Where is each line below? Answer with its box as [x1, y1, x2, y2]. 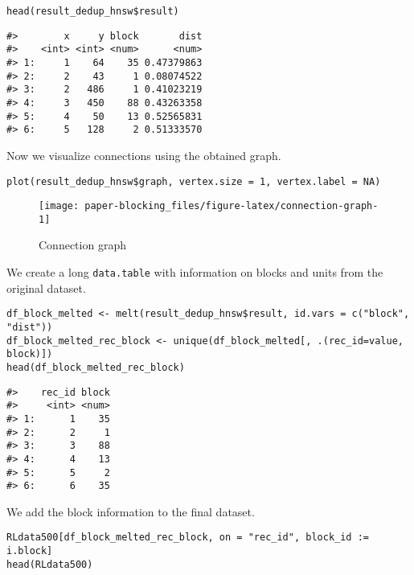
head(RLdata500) [6, 558, 93, 570]
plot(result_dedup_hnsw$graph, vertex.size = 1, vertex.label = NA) [6, 175, 381, 187]
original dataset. [6, 279, 86, 296]
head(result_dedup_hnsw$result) [6, 6, 179, 17]
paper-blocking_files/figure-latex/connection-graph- [84, 200, 379, 212]
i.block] [6, 545, 53, 557]
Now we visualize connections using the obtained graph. [6, 146, 281, 163]
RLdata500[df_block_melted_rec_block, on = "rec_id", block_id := [6, 532, 370, 544]
